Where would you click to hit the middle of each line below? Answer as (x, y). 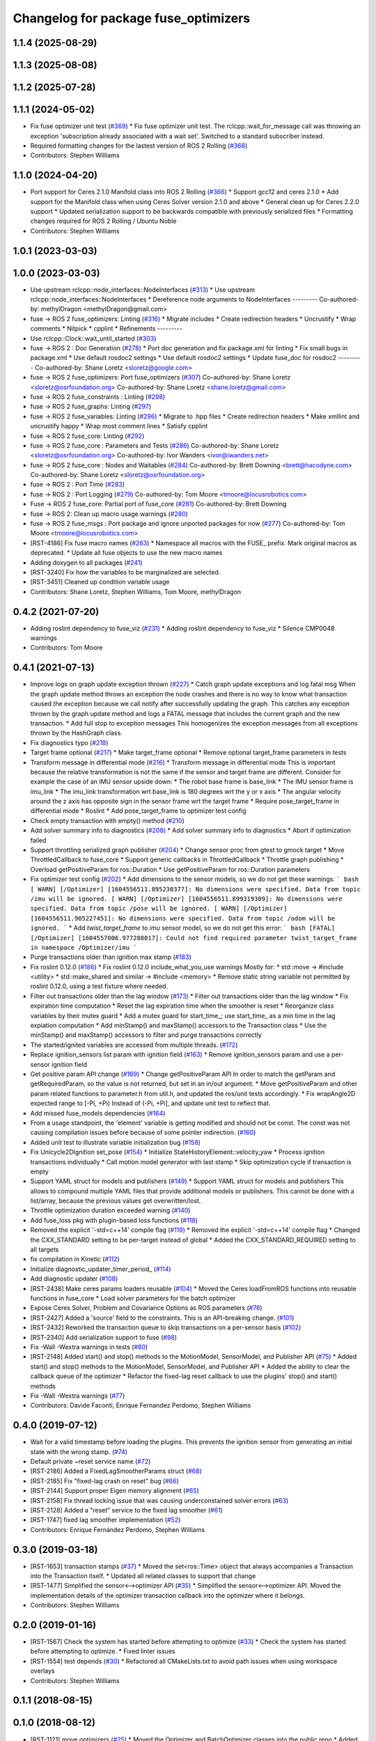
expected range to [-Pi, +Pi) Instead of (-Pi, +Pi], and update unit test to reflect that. (150, 1103)
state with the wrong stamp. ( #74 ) (79, 1451)
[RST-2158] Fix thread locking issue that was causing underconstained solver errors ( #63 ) (159, 1500)
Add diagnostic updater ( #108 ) (74, 1279)
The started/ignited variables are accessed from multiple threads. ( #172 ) (134, 1045)
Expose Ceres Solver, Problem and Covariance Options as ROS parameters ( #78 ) (146, 1308)
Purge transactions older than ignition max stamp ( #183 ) (111, 957)
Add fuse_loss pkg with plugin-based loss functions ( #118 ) (114, 1220)
